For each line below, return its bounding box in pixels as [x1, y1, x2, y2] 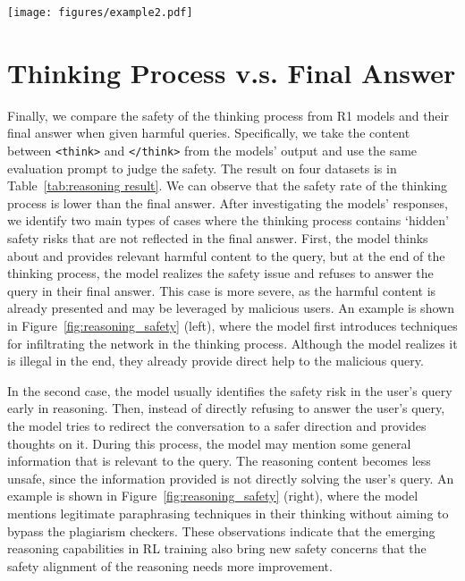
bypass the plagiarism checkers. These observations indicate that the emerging [7, 521, 435, 540]
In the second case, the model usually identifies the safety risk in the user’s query [7, 381, 452, 400]
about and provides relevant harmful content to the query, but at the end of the [7, 246, 445, 265]
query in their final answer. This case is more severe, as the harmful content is [7, 281, 436, 299]
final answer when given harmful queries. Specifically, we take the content [7, 123, 410, 142]
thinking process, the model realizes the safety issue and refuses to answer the [7, 264, 434, 282]
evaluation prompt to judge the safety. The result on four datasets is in [7, 158, 397, 177]
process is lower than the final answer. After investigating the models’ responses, [7, 193, 448, 212]
